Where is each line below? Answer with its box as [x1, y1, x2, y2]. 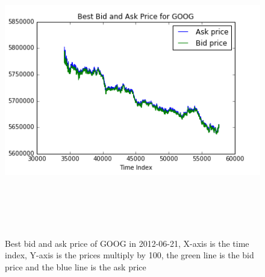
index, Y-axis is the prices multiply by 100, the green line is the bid [5, 249, 254, 261]
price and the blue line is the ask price [5, 260, 146, 273]
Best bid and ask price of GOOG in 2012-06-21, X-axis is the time [5, 237, 249, 249]
